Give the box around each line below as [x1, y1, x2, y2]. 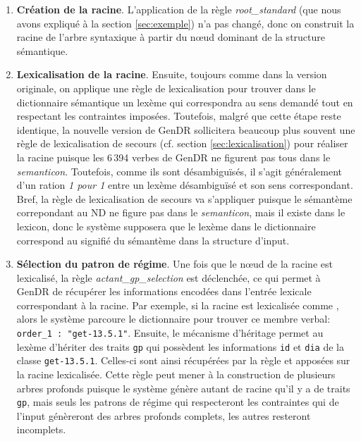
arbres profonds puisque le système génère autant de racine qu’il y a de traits [16, 380, 350, 395]
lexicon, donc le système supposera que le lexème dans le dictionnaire [16, 218, 316, 233]
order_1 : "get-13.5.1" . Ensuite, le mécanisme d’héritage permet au [16, 325, 324, 340]
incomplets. [16, 422, 66, 437]
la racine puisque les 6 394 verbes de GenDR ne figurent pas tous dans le [16, 149, 331, 164]
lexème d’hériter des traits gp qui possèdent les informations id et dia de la [16, 339, 344, 354]
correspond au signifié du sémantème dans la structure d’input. [16, 232, 290, 247]
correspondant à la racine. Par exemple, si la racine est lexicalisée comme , [16, 297, 339, 312]
